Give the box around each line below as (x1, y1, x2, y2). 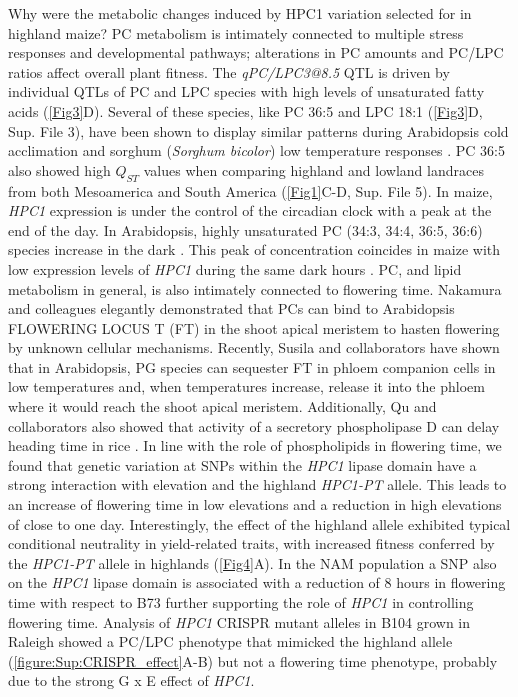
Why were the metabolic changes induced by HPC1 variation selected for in (8, 3, 472, 23)
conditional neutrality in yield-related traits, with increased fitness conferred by (8, 533, 495, 554)
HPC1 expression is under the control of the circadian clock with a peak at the (8, 200, 492, 221)
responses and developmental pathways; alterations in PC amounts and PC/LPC (8, 42, 504, 63)
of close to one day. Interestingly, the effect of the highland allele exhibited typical (8, 513, 511, 534)
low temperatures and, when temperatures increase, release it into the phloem (8, 376, 485, 397)
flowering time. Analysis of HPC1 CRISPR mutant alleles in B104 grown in (8, 611, 471, 632)
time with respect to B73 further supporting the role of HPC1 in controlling (8, 592, 474, 613)
